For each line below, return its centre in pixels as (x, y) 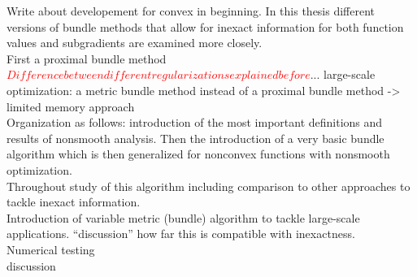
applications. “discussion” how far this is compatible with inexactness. (181, 234)
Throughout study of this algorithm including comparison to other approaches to (208, 186)
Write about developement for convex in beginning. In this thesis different (191, 11)
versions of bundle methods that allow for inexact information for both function (205, 26)
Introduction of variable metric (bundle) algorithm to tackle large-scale (183, 217)
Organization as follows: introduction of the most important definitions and (195, 122)
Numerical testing (51, 249)
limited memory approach (71, 106)
